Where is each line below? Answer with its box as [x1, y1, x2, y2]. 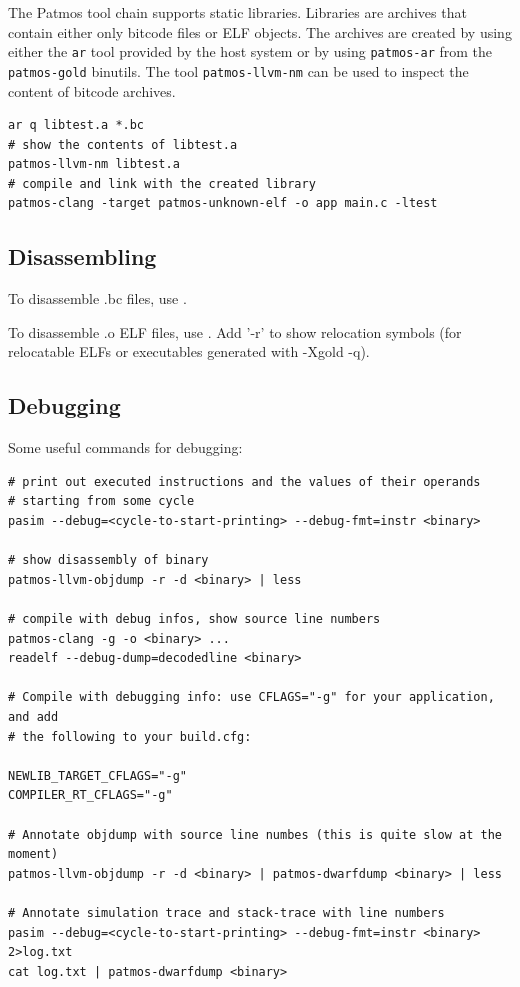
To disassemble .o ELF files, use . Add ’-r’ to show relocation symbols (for [8, 321, 462, 342]
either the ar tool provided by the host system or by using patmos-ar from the [8, 41, 493, 62]
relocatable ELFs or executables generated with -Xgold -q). [8, 341, 370, 362]
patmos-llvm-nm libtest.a [8, 157, 180, 172]
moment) [8, 847, 59, 862]
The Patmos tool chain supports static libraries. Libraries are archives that [8, 2, 467, 22]
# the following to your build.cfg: [8, 729, 252, 744]
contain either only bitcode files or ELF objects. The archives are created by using [8, 21, 512, 42]
